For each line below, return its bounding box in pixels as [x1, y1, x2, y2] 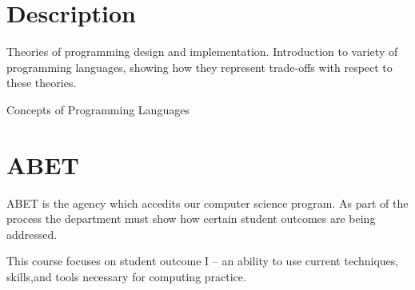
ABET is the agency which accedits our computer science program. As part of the [6, 194, 409, 211]
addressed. [6, 225, 58, 242]
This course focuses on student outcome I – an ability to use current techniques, [6, 252, 399, 269]
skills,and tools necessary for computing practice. [6, 268, 246, 284]
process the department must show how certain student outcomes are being [6, 210, 376, 227]
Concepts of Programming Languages [6, 101, 190, 117]
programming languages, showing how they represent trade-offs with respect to [6, 58, 393, 75]
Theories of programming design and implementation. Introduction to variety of [6, 43, 398, 60]
